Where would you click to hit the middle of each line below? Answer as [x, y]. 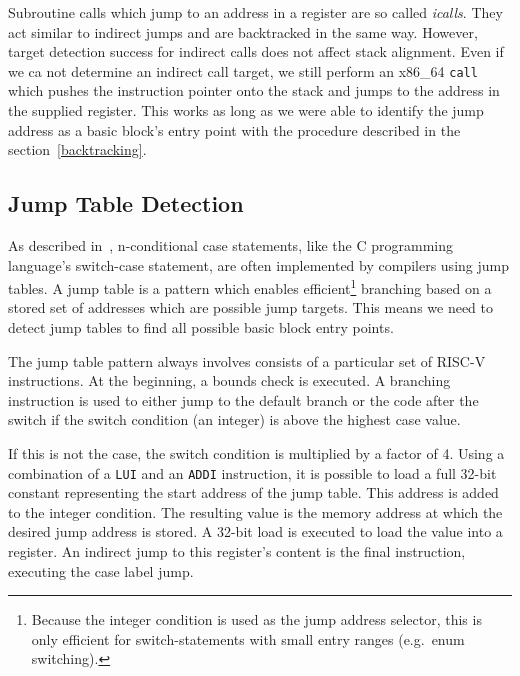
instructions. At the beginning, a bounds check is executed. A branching [229, 380]
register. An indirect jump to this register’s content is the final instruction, [237, 551]
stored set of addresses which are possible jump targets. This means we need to [251, 307]
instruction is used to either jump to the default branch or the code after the [243, 399]
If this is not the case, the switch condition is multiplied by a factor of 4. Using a [256, 453]
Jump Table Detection [126, 203]
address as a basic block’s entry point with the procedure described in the [234, 129]
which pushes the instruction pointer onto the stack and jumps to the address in [254, 90]
